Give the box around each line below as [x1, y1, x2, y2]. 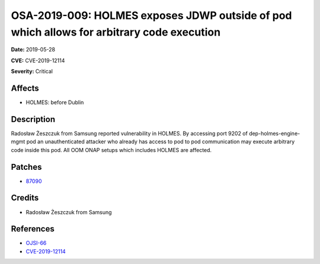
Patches [11, 162, 42, 172]
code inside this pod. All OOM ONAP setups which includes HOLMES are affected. [11, 146, 212, 153]
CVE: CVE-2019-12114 [11, 57, 65, 64]
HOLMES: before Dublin [25, 99, 84, 106]
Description [11, 114, 56, 124]
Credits [11, 193, 39, 203]
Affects [11, 83, 40, 93]
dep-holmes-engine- [249, 130, 300, 137]
